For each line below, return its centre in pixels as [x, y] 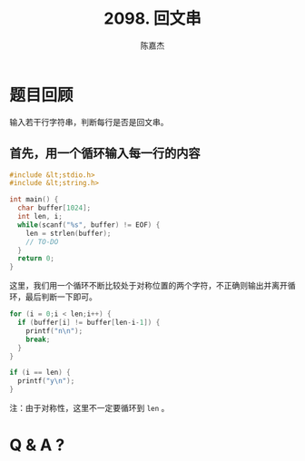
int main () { [34, 200]
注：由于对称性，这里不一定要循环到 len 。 [89, 408]
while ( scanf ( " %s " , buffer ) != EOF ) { [89, 225]
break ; [38, 339]
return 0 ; [36, 259]
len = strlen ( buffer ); [69, 233]
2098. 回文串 [152, 19]
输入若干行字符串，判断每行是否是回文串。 [89, 122]
